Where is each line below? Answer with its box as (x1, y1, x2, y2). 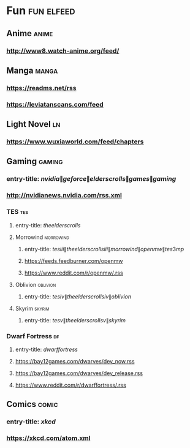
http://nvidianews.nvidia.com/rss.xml (6, 191, 123, 200)
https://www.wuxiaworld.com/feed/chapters (6, 137, 144, 146)
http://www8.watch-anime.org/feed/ (6, 47, 120, 55)
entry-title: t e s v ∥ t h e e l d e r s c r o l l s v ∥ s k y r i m (24, 316, 126, 324)
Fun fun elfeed (6, 4, 75, 18)
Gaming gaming (6, 156, 63, 167)
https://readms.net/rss (6, 83, 77, 92)
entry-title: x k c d (6, 417, 56, 426)
